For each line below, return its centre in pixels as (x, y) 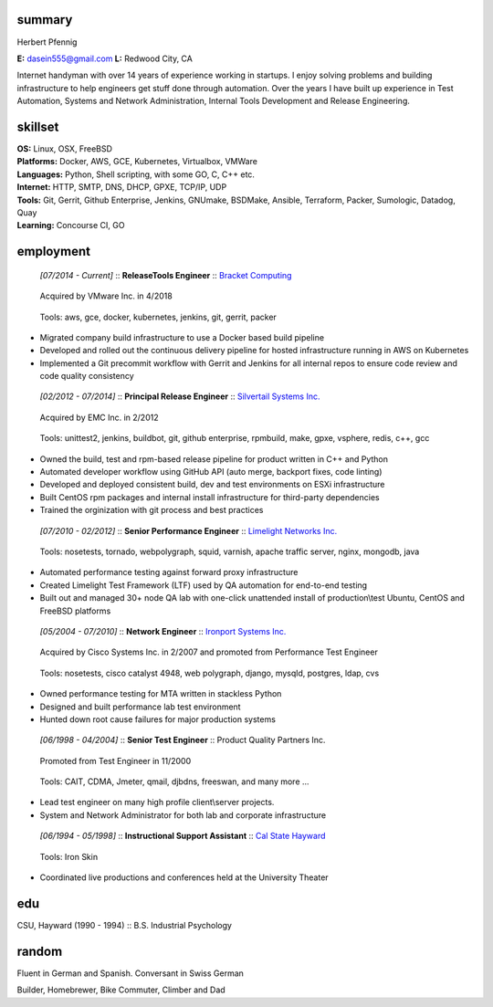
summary (45, 20)
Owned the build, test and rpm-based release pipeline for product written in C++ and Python (214, 459)
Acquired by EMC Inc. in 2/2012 (99, 417)
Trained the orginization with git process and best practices (152, 510)
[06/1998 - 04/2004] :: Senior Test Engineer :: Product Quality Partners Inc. (183, 740)
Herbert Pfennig (47, 42)
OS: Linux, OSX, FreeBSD (65, 148)
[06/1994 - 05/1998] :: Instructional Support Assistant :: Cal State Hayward (183, 836)
